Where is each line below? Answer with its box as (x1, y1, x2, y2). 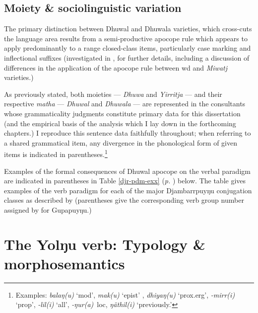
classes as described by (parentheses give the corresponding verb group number (4, 195, 244, 205)
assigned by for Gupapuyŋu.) (4, 204, 92, 215)
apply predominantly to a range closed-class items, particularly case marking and (4, 43, 251, 53)
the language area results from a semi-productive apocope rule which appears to (4, 33, 248, 43)
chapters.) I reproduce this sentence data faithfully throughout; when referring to (4, 128, 251, 138)
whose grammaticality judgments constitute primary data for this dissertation (4, 108, 241, 118)
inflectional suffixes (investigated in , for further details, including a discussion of (4, 52, 250, 63)
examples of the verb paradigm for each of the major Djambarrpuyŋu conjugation (4, 185, 252, 195)
